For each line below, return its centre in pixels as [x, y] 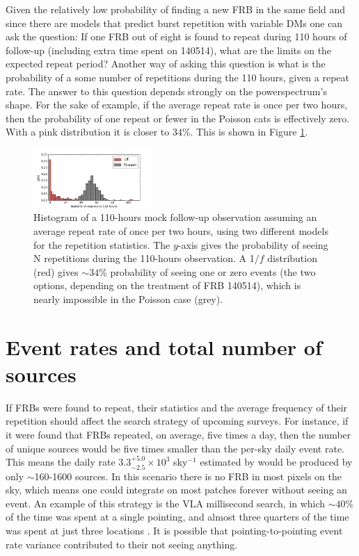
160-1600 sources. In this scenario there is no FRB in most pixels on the [188, 476]
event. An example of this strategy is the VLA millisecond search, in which [166, 503]
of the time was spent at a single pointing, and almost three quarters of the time [177, 517]
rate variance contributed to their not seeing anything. [122, 544]
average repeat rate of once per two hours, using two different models [181, 230]
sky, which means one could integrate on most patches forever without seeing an [176, 490]
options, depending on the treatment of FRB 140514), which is [167, 285]
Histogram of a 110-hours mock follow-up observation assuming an [175, 217]
